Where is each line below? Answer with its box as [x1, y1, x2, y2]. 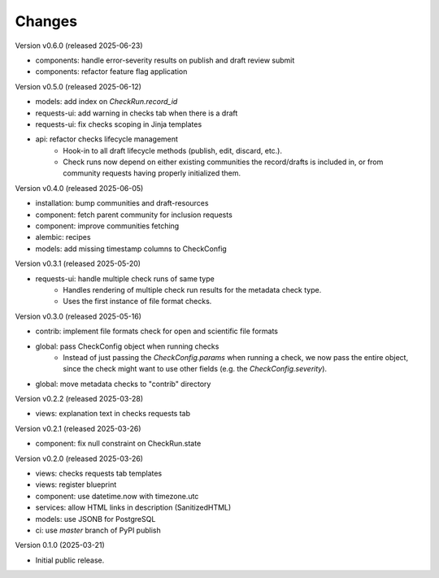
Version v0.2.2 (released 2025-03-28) [15, 394, 144, 404]
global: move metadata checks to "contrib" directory [35, 379, 211, 389]
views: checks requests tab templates [35, 468, 163, 479]
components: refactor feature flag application [35, 67, 188, 76]
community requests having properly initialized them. [63, 168, 241, 178]
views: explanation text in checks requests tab [35, 409, 191, 419]
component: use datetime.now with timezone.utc [35, 491, 199, 501]
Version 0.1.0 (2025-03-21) [15, 541, 105, 550]
